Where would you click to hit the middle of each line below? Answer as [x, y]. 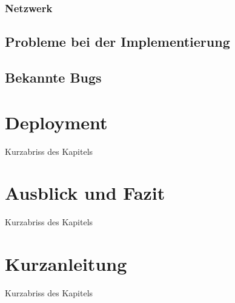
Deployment [56, 122]
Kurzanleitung [66, 264]
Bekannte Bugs [53, 77]
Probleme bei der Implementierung [117, 42]
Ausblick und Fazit [85, 193]
